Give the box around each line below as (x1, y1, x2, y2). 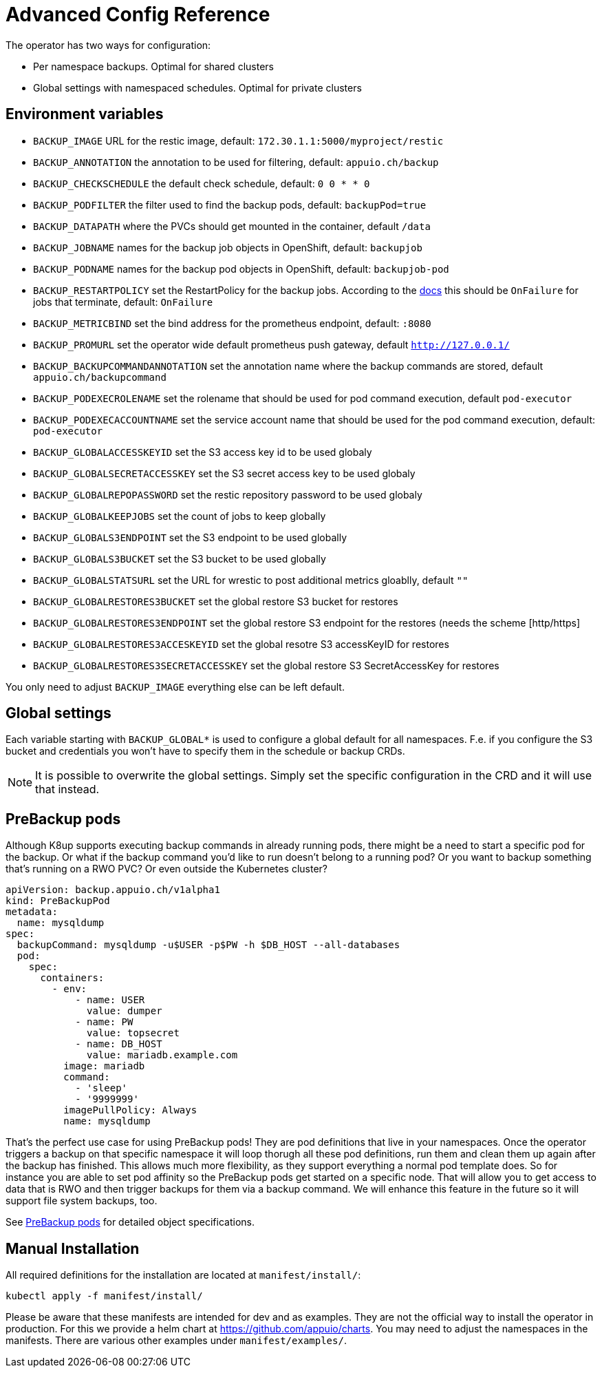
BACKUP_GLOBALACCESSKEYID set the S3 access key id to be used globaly (33, 446, 372, 458)
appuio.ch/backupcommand (33, 371, 166, 383)
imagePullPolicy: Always (63, 1104, 197, 1116)
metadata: (6, 906, 58, 918)
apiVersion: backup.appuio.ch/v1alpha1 (6, 884, 220, 896)
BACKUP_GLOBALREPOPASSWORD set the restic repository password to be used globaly (33, 488, 422, 501)
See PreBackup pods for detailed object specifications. (6, 1216, 255, 1228)
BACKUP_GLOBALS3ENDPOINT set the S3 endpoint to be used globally (33, 531, 347, 543)
